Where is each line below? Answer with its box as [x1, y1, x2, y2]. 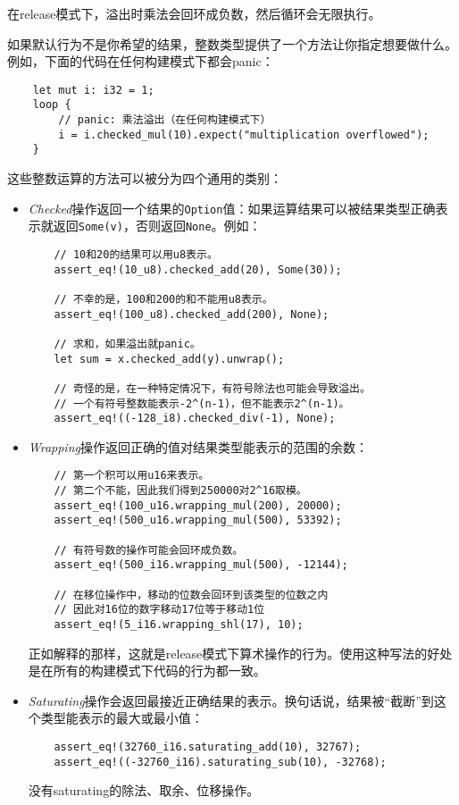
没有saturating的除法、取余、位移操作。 [28, 781, 260, 800]
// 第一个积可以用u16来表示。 [54, 469, 210, 482]
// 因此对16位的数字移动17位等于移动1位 [54, 603, 265, 616]
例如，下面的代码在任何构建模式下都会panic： [7, 52, 274, 71]
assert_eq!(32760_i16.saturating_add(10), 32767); [54, 741, 362, 754]
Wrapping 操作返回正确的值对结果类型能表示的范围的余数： [28, 437, 368, 456]
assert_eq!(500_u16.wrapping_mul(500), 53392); [54, 514, 342, 527]
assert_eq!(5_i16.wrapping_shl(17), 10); [54, 618, 304, 631]
